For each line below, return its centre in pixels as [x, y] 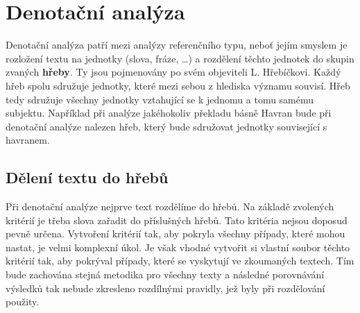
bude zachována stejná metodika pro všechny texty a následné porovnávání [165, 274]
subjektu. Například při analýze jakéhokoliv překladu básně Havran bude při [169, 113]
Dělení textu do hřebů [87, 177]
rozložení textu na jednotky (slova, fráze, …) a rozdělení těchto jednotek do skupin [180, 58]
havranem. [28, 140]
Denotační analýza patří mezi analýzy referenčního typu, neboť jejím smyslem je [177, 45]
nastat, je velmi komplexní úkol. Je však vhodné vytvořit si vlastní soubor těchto [178, 247]
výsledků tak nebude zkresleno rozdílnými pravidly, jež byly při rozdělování [165, 288]
